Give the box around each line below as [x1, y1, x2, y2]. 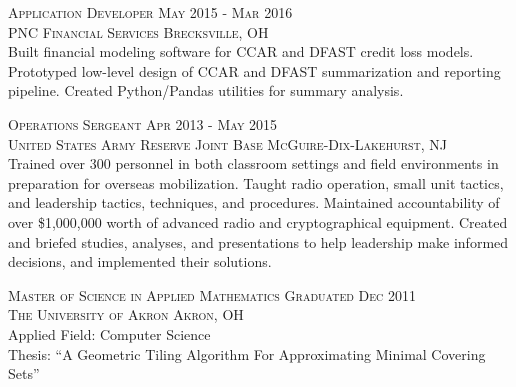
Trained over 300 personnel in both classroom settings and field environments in [8, 153, 499, 174]
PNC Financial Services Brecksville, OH [8, 21, 269, 42]
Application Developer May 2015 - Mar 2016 [8, 2, 293, 22]
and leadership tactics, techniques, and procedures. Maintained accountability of [8, 192, 500, 213]
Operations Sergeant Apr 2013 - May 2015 [8, 113, 278, 134]
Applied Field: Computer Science [8, 323, 211, 344]
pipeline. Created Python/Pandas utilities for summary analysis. [8, 80, 404, 101]
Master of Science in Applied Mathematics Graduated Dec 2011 [8, 284, 416, 305]
